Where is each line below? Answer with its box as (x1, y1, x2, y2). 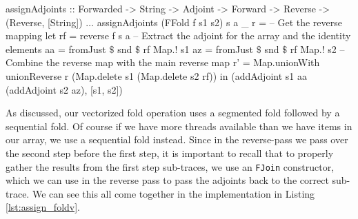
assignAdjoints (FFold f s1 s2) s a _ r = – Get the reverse (97, 14, 343, 29)
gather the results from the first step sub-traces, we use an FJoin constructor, (6, 159, 335, 174)
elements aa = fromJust (6, 41, 106, 56)
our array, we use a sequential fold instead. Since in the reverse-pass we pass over (6, 132, 348, 147)
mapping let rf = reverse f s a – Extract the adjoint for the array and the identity (6, 28, 351, 43)
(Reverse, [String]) (6, 14, 83, 29)
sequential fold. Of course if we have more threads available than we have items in (6, 118, 352, 133)
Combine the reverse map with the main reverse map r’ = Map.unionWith (6, 55, 320, 70)
